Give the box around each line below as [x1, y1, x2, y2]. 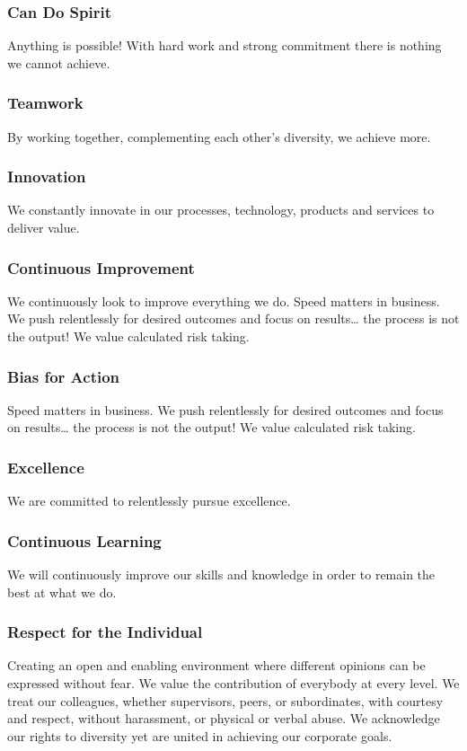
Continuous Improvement [7, 256, 195, 278]
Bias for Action [7, 365, 120, 387]
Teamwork [7, 92, 84, 114]
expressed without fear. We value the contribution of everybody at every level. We [7, 674, 460, 693]
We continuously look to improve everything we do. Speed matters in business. [7, 291, 440, 310]
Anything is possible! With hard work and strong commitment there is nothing [7, 36, 442, 55]
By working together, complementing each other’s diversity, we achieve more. [7, 127, 431, 146]
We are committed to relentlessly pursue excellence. [7, 491, 291, 510]
